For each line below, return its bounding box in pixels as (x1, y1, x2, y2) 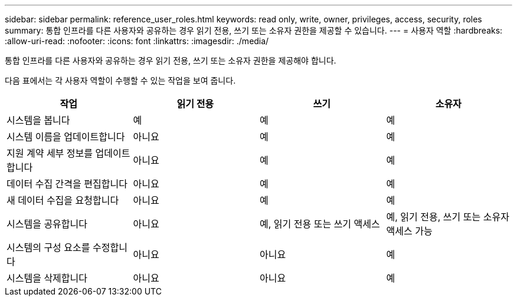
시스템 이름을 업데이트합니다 (6, 131, 125, 143)
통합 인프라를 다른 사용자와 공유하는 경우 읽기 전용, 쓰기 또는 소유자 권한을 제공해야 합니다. (5, 55, 336, 65)
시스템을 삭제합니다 (6, 272, 87, 284)
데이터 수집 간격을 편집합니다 (6, 178, 127, 190)
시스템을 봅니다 (6, 114, 70, 126)
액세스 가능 (386, 225, 433, 237)
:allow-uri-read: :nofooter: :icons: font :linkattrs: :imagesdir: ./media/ (5, 36, 269, 46)
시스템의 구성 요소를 (6, 242, 90, 253)
